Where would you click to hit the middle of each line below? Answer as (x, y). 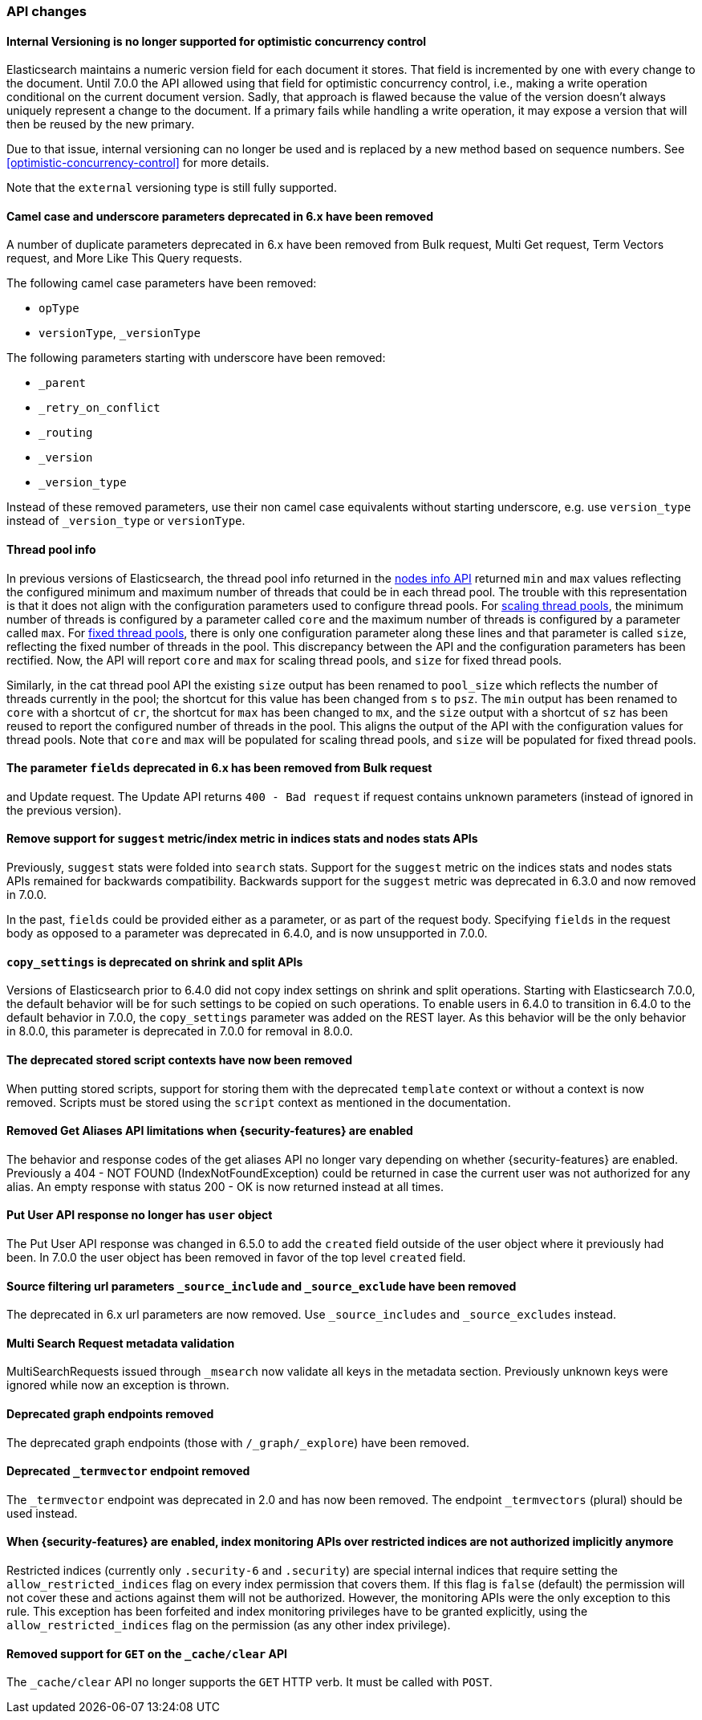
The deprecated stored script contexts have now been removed (180, 1059)
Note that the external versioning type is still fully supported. (172, 188)
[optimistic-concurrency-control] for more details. (138, 163)
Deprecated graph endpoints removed (110, 1414)
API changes (47, 11)
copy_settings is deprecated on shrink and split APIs (155, 962)
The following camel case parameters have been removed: (162, 283)
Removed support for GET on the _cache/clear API (147, 1653)
